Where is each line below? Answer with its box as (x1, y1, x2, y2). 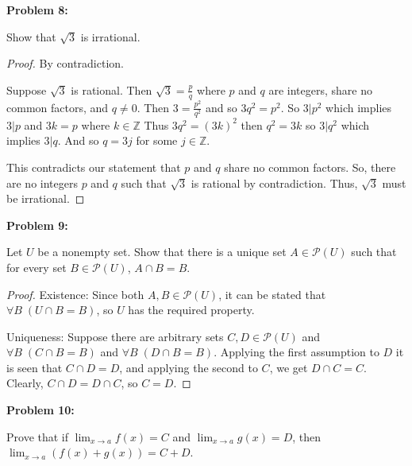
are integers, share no (268, 81, 372, 98)
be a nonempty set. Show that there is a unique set (37, 243, 287, 260)
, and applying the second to (119, 359, 258, 375)
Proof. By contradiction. (6, 55, 124, 72)
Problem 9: (6, 216, 68, 233)
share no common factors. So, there (224, 158, 396, 175)
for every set (6, 258, 67, 275)
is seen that (6, 359, 63, 375)
